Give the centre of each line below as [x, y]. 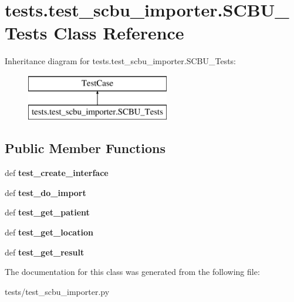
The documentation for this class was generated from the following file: [132, 272]
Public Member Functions [85, 148]
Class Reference [119, 33]
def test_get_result [45, 252]
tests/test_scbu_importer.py [57, 291]
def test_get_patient [47, 212]
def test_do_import [45, 192]
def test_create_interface [57, 173]
